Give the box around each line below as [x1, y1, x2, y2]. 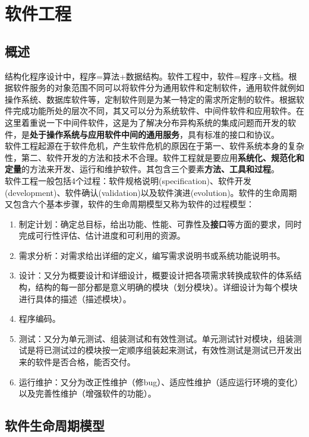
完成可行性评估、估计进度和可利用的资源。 [18, 229, 185, 242]
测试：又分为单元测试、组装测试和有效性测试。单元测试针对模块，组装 [18, 332, 294, 344]
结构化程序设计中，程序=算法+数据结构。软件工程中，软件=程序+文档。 [5, 69, 289, 82]
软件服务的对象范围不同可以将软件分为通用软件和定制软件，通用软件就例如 [12, 81, 304, 94]
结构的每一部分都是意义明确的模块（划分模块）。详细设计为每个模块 [35, 281, 298, 293]
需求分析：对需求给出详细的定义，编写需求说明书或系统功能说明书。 [18, 249, 285, 261]
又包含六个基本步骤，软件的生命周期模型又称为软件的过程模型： [5, 198, 254, 210]
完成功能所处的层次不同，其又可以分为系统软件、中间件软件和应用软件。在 [12, 104, 304, 117]
